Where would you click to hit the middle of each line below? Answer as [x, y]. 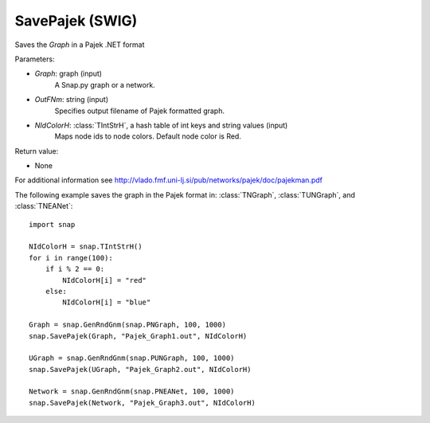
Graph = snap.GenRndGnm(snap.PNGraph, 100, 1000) [128, 325]
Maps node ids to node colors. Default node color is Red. [148, 136]
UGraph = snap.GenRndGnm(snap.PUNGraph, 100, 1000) [132, 358]
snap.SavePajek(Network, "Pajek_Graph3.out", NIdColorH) [143, 403]
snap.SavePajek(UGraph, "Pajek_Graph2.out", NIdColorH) [140, 369]
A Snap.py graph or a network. [105, 84]
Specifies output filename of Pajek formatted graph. [139, 111]
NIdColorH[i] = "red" [105, 280]
